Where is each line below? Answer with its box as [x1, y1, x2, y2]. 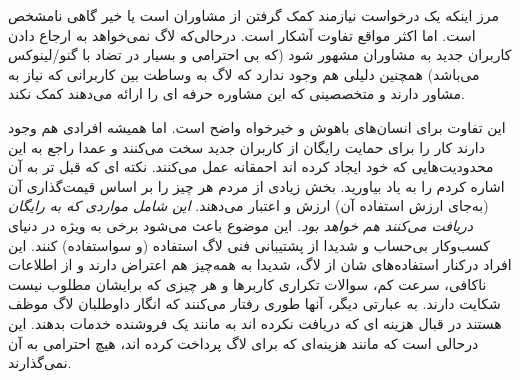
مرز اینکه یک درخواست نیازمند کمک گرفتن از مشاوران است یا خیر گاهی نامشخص [8, 5, 500, 25]
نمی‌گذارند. [8, 352, 72, 373]
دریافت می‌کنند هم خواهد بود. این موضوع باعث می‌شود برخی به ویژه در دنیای [8, 214, 474, 235]
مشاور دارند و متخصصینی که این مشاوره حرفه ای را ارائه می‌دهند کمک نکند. [8, 83, 465, 104]
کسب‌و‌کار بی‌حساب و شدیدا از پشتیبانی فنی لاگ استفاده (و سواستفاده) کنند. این [8, 234, 491, 255]
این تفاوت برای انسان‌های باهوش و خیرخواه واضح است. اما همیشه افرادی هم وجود [8, 116, 506, 137]
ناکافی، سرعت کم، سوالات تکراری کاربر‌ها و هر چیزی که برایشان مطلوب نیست [8, 273, 487, 294]
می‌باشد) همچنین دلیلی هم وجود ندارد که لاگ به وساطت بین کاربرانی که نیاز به [8, 63, 480, 84]
